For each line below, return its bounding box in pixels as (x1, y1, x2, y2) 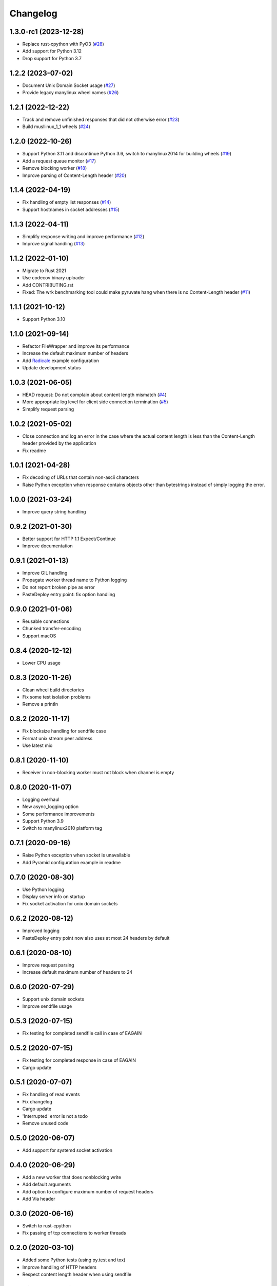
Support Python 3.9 (22, 818, 64, 824)
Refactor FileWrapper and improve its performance (22, 343, 130, 349)
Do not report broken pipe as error (22, 584, 95, 590)
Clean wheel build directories (22, 687, 84, 693)
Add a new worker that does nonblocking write (22, 1174, 122, 1180)
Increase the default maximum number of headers (22, 350, 128, 356)
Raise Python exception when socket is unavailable (22, 852, 130, 859)
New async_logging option (22, 803, 79, 810)
